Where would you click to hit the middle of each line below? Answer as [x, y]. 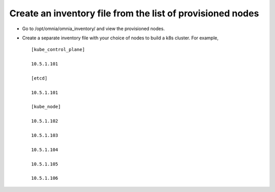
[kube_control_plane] [58, 50]
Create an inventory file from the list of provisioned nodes [134, 13]
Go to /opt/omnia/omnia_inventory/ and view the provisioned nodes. [93, 29]
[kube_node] [46, 107]
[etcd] [39, 78]
